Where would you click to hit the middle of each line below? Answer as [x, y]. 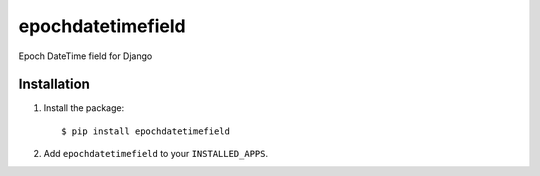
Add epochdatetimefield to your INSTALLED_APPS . [156, 154]
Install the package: [84, 108]
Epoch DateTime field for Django [85, 56]
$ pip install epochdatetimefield [145, 131]
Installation [54, 84]
